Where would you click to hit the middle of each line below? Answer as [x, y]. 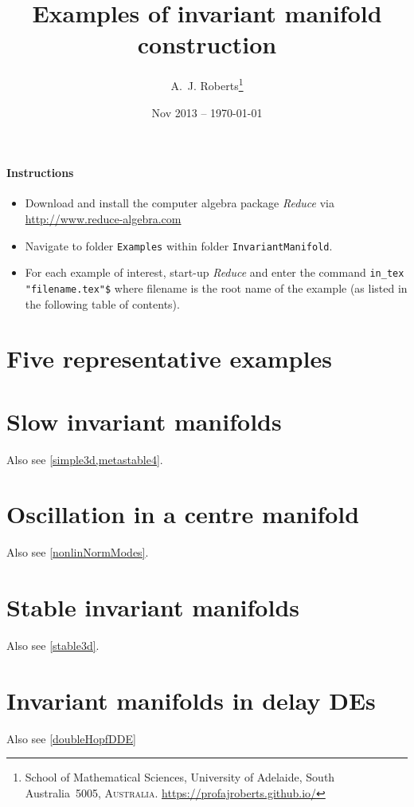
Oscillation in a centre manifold [183, 514]
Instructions [40, 173]
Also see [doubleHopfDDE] [71, 738]
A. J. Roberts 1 [207, 84]
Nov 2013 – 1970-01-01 [207, 112]
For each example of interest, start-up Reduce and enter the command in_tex [215, 272]
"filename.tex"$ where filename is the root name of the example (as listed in [216, 287]
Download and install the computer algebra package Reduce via [180, 203]
